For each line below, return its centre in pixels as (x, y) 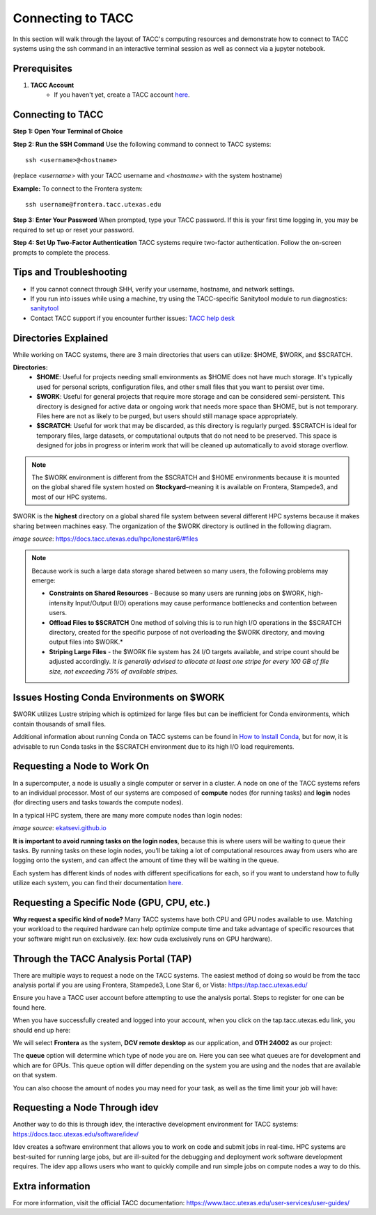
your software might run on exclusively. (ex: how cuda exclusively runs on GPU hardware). (142, 939)
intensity (62, 603)
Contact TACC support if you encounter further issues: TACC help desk (133, 318)
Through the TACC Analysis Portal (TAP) (102, 959)
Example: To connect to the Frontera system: (78, 189)
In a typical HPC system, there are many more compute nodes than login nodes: (128, 815)
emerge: (44, 580)
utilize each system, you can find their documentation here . (98, 883)
